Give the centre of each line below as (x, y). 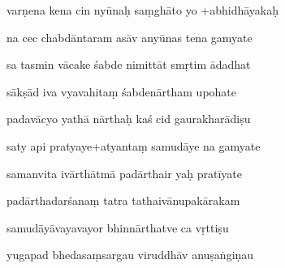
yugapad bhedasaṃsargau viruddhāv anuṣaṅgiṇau (130, 255)
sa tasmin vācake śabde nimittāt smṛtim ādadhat (129, 64)
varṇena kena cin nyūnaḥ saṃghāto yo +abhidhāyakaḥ (142, 10)
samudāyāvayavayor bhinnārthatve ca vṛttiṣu (118, 227)
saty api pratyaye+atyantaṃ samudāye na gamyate (134, 145)
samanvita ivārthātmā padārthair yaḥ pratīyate (124, 173)
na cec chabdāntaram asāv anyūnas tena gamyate (130, 37)
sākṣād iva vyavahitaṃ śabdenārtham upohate (122, 91)
